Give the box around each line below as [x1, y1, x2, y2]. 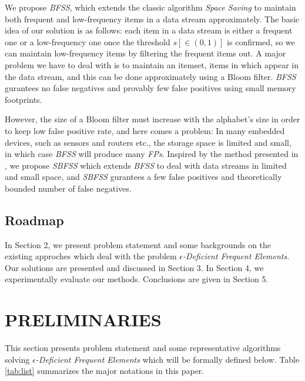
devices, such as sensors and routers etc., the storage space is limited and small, [5, 136, 291, 148]
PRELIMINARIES [5, 308, 162, 332]
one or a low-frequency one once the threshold [5, 35, 170, 48]
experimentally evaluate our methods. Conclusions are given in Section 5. [5, 273, 269, 285]
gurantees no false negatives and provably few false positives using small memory [5, 82, 296, 94]
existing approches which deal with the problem [5, 250, 177, 262]
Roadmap [5, 210, 64, 229]
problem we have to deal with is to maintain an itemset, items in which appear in [5, 58, 299, 71]
